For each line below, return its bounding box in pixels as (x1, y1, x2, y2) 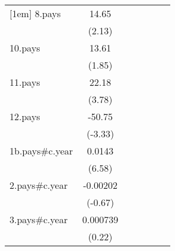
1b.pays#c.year (9, 144, 73, 157)
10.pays (9, 41, 40, 54)
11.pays (9, 75, 40, 89)
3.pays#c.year (9, 213, 68, 226)
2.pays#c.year (9, 178, 68, 192)
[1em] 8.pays (9, 7, 61, 20)
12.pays (9, 110, 40, 123)
